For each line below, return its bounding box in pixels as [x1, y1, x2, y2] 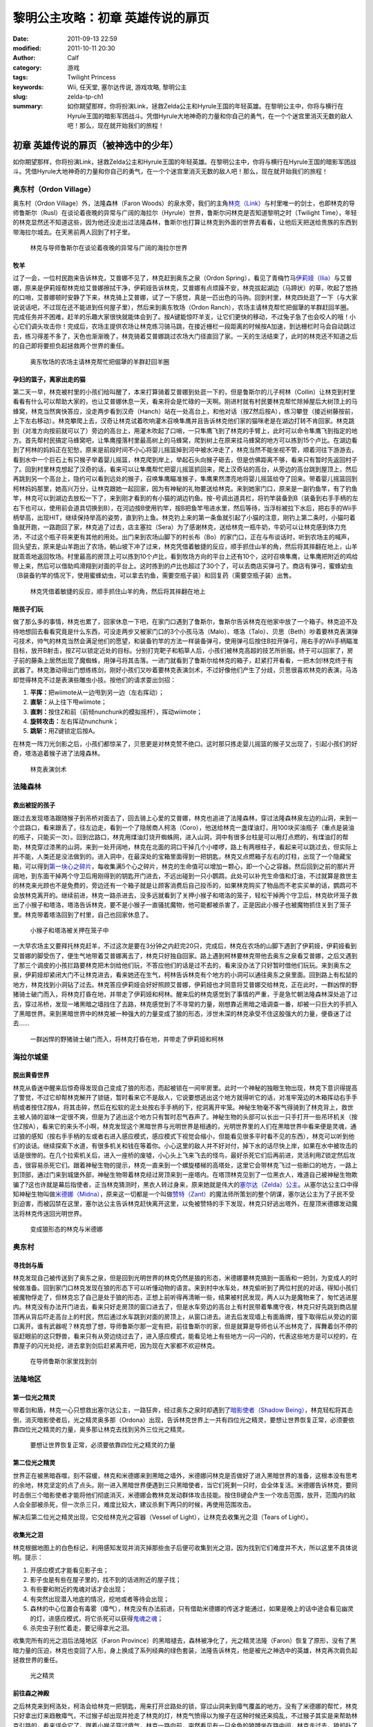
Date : [12, 35, 29, 43]
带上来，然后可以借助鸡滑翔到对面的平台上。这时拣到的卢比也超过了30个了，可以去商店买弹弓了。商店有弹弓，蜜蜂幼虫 [12, 562, 354, 570]
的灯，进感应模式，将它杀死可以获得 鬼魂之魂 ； [30, 1614, 164, 1623]
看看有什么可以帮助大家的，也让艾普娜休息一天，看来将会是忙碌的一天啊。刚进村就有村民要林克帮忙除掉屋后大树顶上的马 [12, 397, 358, 405]
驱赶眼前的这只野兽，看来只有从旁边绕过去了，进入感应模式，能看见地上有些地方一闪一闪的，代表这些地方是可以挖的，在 [12, 1332, 358, 1340]
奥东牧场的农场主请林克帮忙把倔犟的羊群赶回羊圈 [30, 357, 169, 365]
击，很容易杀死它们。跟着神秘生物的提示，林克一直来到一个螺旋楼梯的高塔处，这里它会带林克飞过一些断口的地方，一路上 [12, 1161, 358, 1169]
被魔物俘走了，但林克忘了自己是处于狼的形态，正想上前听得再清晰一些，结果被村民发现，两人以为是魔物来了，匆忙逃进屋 [12, 1292, 358, 1301]
